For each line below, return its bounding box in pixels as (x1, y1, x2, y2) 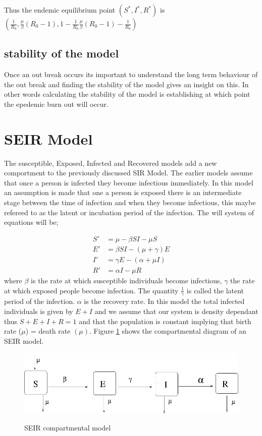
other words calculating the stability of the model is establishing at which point (4, 89, 250, 99)
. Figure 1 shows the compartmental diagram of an (89, 326, 246, 336)
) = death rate (25, 326, 71, 336)
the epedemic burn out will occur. (4, 98, 109, 109)
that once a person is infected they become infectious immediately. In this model (4, 177, 253, 188)
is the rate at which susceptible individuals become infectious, (31, 275, 222, 285)
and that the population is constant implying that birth (79, 316, 251, 326)
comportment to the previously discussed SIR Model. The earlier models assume (4, 167, 253, 178)
